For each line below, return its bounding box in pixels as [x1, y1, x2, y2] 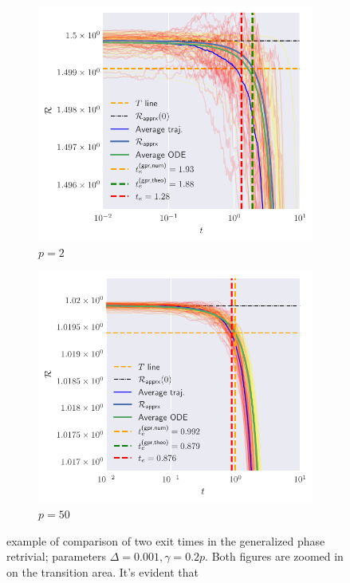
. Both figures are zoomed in [205, 548, 344, 565]
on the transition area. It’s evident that [6, 563, 199, 580]
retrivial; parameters [6, 548, 107, 565]
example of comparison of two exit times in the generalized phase [6, 532, 325, 549]
